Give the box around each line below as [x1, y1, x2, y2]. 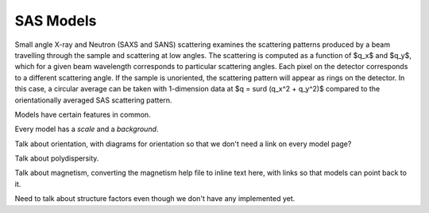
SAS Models [14, 12, 97, 29]
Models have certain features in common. [14, 110, 151, 119]
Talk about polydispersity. [14, 153, 99, 163]
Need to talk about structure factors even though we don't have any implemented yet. [14, 194, 296, 203]
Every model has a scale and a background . [14, 124, 159, 134]
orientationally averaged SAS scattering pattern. [14, 95, 172, 105]
